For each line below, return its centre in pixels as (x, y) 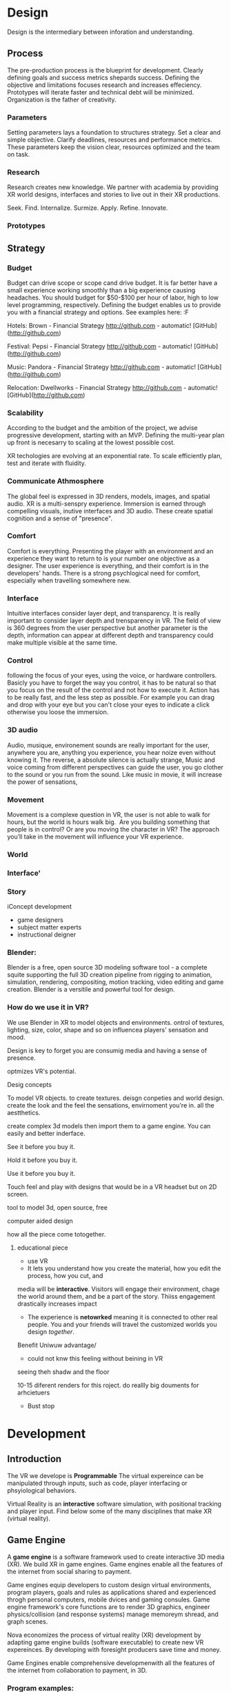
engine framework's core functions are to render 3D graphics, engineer (109, 1606)
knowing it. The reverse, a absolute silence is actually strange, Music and (111, 760)
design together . (51, 1331)
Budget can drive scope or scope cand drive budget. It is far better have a (112, 283)
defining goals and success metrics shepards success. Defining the (103, 77)
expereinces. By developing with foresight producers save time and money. (114, 1649)
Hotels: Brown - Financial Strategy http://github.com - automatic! (99, 325)
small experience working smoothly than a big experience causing (101, 290)
